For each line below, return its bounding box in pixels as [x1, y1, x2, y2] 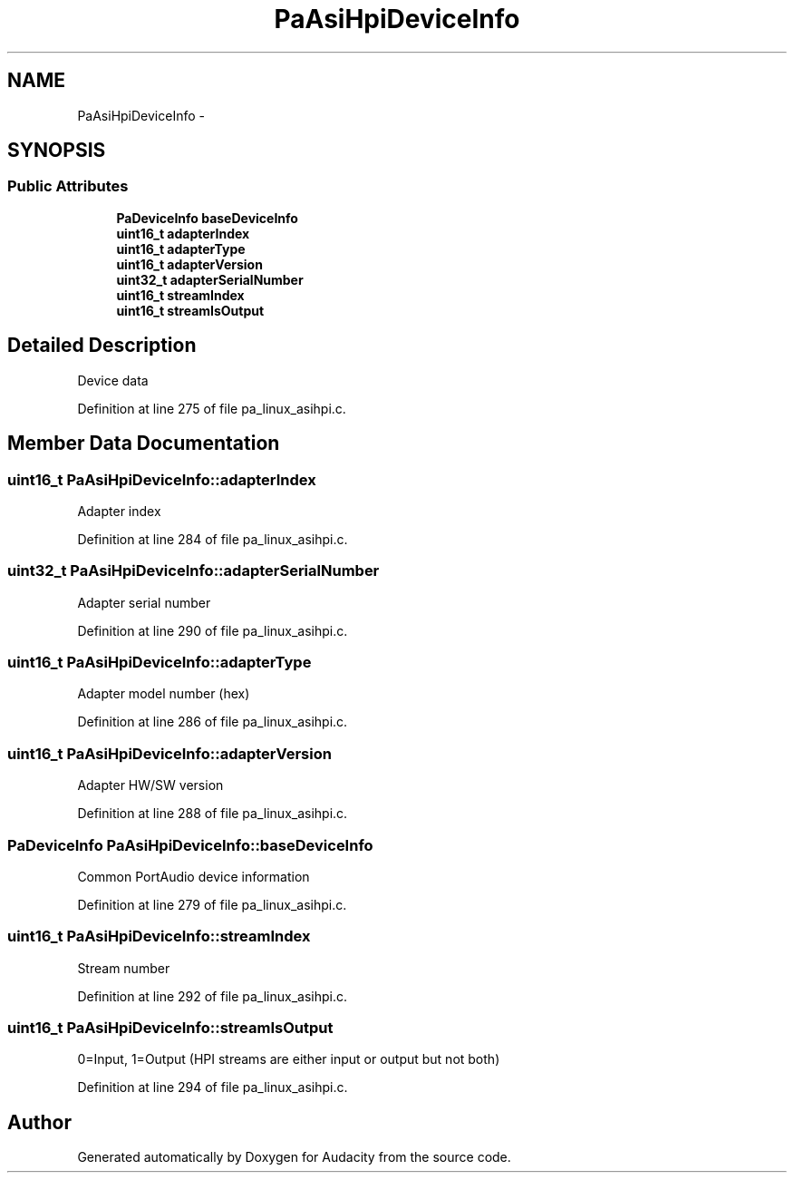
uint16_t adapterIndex [116, 225, 250, 241]
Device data [77, 372, 149, 388]
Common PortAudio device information [77, 868, 310, 884]
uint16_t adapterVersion [116, 256, 263, 272]
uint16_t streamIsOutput [116, 302, 265, 318]
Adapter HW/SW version [77, 777, 224, 794]
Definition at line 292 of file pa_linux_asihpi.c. [77, 988, 347, 1004]
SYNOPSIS [7, 139, 106, 162]
